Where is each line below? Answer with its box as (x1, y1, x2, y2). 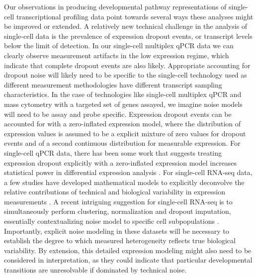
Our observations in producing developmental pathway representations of (4, 1, 227, 11)
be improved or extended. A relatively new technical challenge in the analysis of (4, 21, 248, 31)
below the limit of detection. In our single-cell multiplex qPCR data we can (4, 40, 234, 51)
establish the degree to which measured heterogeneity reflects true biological (4, 235, 236, 246)
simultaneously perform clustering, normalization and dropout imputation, (4, 206, 231, 216)
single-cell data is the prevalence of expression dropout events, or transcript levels (4, 30, 253, 41)
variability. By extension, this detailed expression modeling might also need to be (4, 245, 252, 255)
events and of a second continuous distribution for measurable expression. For (4, 138, 241, 148)
